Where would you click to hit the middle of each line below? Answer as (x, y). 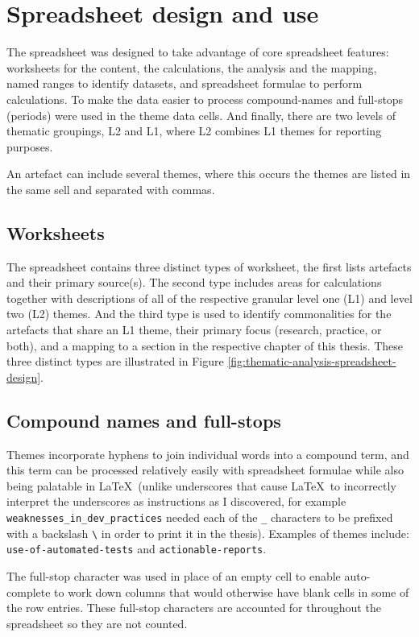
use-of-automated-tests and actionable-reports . (137, 549)
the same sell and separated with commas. (111, 189)
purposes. (30, 146)
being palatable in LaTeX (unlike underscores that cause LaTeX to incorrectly (201, 485)
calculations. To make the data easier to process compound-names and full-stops (205, 99)
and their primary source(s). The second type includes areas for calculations (194, 282)
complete (29, 591)
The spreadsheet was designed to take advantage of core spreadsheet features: (198, 52)
